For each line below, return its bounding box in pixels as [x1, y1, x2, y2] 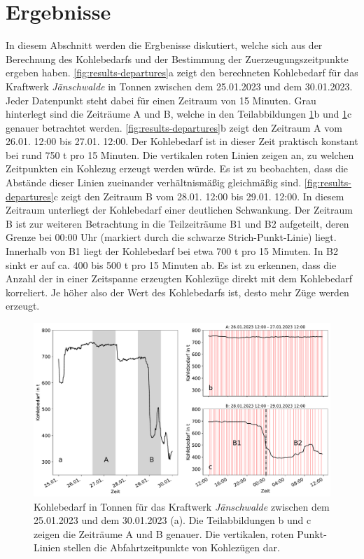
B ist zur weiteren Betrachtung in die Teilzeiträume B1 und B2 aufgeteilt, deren [6, 216, 349, 230]
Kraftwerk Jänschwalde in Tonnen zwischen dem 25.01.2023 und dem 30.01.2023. [6, 78, 353, 93]
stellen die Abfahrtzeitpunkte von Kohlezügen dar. [63, 540, 280, 555]
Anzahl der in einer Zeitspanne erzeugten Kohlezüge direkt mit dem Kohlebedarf [6, 271, 352, 286]
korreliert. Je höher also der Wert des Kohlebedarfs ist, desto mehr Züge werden [6, 284, 349, 299]
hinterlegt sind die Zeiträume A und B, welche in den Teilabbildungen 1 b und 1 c [6, 106, 352, 121]
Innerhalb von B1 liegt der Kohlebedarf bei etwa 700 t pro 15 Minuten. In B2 [6, 244, 339, 258]
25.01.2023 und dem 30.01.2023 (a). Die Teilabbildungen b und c [34, 513, 311, 527]
